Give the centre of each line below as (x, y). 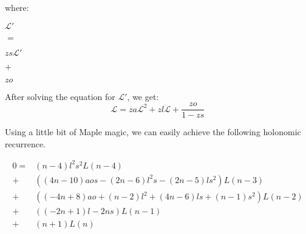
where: (17, 7)
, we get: (143, 96)
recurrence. (25, 143)
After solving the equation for (60, 96)
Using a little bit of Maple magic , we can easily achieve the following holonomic (153, 132)
